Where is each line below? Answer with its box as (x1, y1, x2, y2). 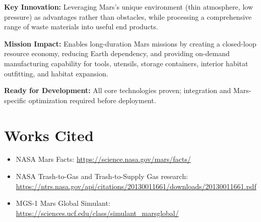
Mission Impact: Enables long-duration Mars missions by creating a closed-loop (4, 38, 256, 49)
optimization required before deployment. (28, 95, 156, 105)
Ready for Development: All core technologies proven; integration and (4, 85, 231, 96)
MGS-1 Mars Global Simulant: (16, 198, 110, 208)
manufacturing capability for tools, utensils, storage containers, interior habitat (4, 58, 248, 68)
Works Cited (4, 124, 94, 145)
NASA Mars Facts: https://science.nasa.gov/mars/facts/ (16, 154, 191, 164)
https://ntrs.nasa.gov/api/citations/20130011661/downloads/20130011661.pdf (16, 181, 256, 191)
